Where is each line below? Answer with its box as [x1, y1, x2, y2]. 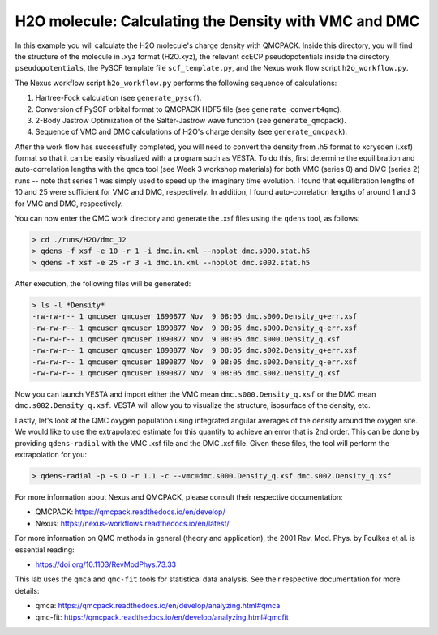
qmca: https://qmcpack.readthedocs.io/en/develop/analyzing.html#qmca [35, 601, 281, 611]
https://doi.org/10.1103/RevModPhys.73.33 [35, 560, 177, 569]
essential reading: [15, 544, 75, 555]
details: [15, 586, 40, 595]
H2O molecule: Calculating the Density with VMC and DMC [15, 12, 420, 30]
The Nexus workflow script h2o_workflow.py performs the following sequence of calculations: [15, 78, 337, 88]
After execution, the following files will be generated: [15, 278, 191, 288]
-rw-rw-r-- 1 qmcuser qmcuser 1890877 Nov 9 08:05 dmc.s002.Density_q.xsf [32, 369, 341, 378]
